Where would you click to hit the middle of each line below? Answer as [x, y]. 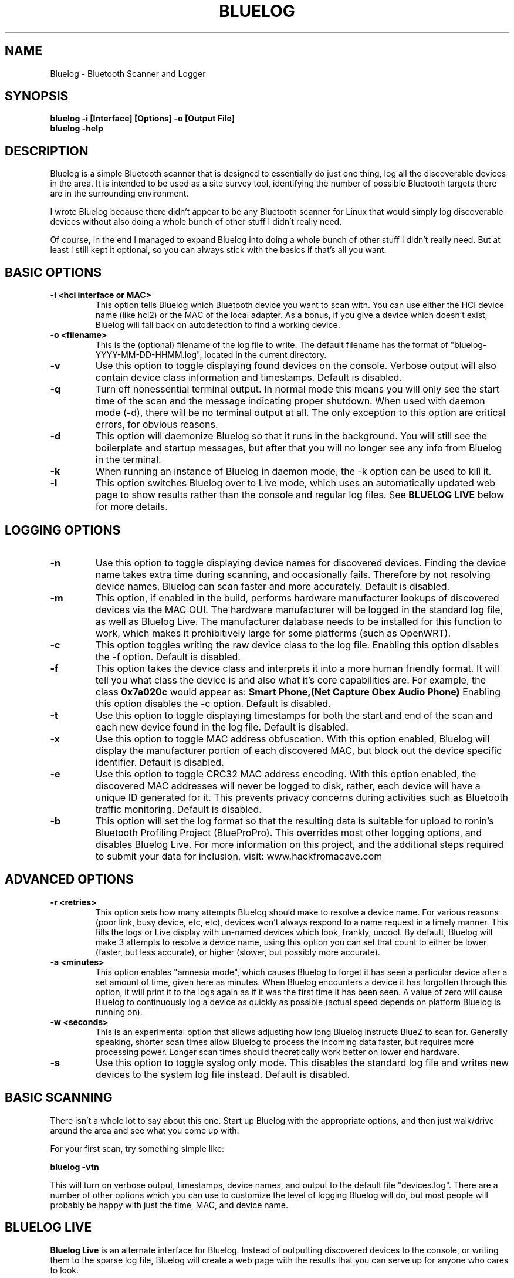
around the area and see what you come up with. [145, 1130]
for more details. [131, 507]
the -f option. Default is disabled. [168, 656]
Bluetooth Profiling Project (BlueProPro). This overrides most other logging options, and [289, 832]
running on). [119, 1012]
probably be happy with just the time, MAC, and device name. [169, 1205]
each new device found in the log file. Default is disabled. [222, 727]
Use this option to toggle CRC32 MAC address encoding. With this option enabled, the [286, 774]
